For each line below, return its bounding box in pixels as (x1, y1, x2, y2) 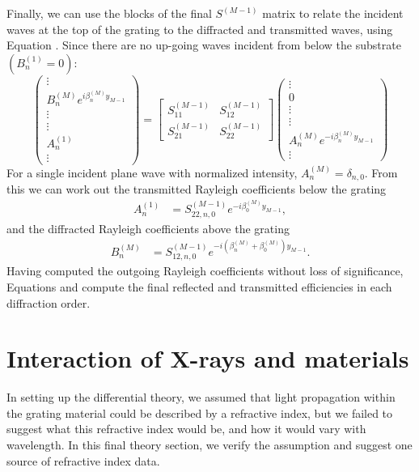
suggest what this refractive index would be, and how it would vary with (6, 420, 366, 437)
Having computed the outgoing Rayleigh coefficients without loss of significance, (6, 262, 404, 279)
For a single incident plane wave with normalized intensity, (6, 164, 298, 181)
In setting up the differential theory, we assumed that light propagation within (6, 389, 396, 406)
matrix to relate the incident (262, 5, 404, 21)
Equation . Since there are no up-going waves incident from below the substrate (6, 36, 401, 53)
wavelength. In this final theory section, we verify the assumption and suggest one (6, 436, 413, 453)
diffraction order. (6, 294, 91, 311)
